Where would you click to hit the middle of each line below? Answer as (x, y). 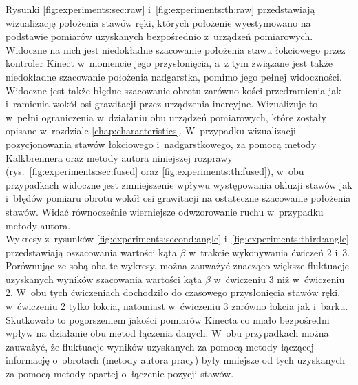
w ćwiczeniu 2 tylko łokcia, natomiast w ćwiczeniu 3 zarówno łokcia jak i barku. (177, 306)
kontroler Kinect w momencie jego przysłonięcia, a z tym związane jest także (169, 63)
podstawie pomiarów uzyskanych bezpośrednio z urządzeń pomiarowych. (159, 36)
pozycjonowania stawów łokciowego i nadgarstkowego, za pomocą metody (161, 144)
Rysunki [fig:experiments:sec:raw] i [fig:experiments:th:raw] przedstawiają (160, 9)
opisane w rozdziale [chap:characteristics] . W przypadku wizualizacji (151, 131)
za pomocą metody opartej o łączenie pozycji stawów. (120, 374)
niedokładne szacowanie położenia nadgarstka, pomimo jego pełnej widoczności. (174, 76)
